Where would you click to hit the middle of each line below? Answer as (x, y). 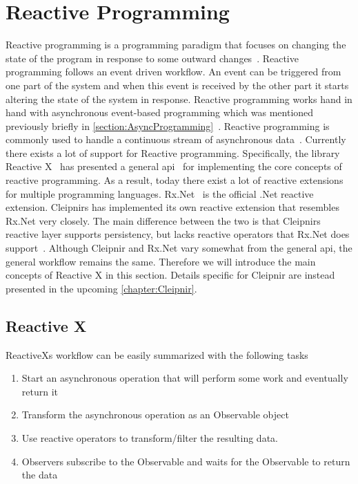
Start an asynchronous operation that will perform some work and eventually (185, 378)
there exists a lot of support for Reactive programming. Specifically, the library (173, 152)
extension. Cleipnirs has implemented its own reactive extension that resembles (172, 207)
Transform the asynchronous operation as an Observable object (155, 415)
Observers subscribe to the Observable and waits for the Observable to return (186, 461)
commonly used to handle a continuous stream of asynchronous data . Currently (176, 139)
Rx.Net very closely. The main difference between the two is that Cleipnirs (163, 220)
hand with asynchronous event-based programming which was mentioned (160, 112)
